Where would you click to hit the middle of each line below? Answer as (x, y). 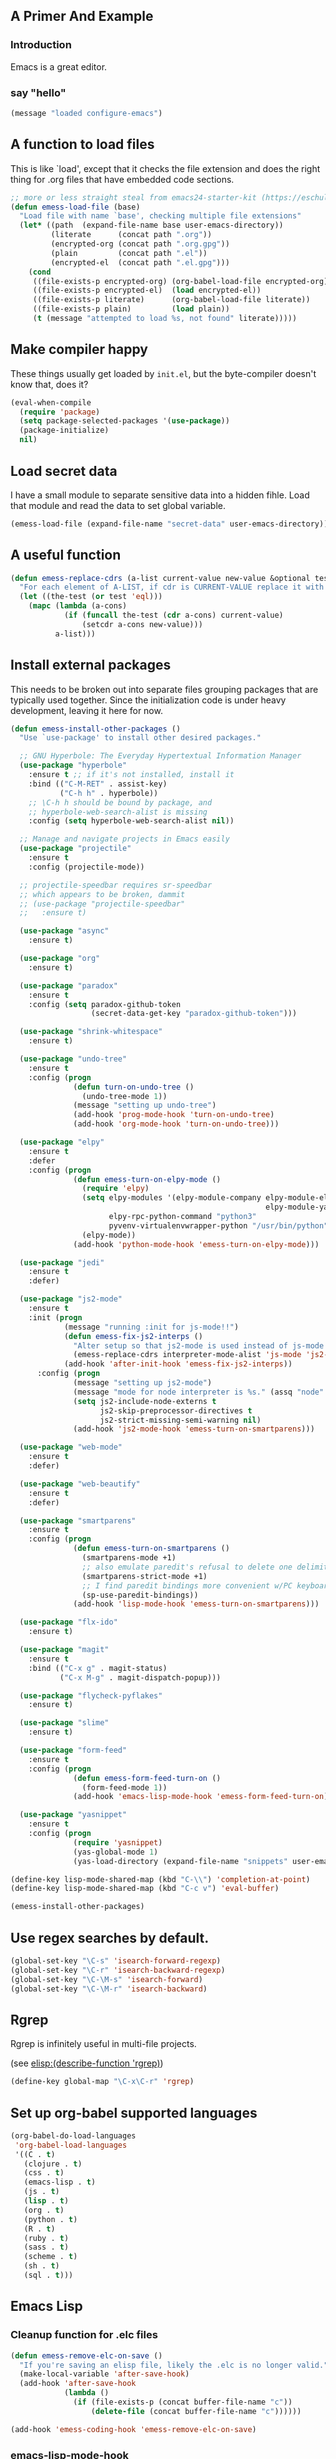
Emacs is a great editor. (59, 66)
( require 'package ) (60, 412)
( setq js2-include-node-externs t (145, 1401)
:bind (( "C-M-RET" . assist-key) (98, 784)
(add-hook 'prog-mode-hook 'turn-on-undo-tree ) (174, 1115)
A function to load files (82, 144)
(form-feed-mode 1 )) (124, 1787)
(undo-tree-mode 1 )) (124, 1096)
